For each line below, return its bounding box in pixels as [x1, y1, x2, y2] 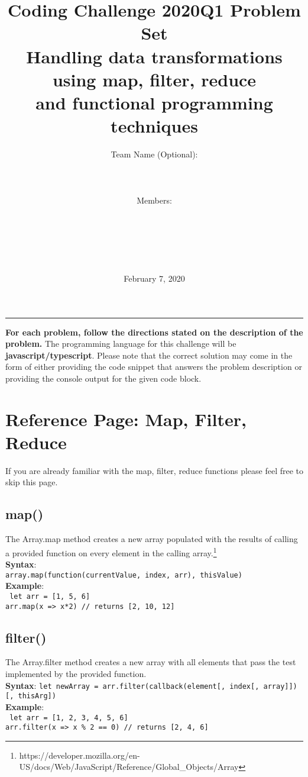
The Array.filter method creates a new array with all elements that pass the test [5, 656, 296, 668]
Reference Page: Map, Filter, [5, 407, 247, 431]
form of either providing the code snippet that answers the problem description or [5, 360, 302, 373]
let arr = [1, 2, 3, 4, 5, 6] [9, 713, 128, 722]
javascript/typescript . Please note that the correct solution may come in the [5, 349, 293, 361]
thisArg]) [18, 692, 56, 701]
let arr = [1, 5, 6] [9, 592, 90, 601]
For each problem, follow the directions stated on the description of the [5, 325, 303, 338]
